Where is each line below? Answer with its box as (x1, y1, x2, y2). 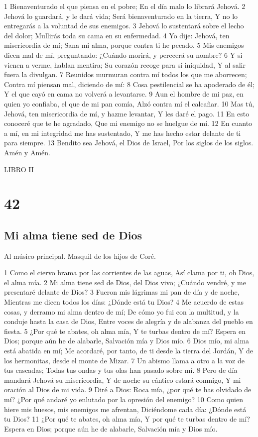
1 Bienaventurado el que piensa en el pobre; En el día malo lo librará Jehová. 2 (4, 1, 246, 11)
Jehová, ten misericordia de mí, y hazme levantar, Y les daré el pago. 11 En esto (4, 108, 250, 118)
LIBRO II (4, 164, 34, 174)
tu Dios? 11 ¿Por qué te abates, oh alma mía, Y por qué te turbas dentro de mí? (4, 414, 250, 424)
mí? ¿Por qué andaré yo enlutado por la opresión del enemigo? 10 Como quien (4, 394, 243, 404)
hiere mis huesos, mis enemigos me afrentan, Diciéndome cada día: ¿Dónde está (4, 404, 247, 414)
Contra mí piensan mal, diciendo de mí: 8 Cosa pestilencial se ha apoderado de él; (4, 79, 255, 89)
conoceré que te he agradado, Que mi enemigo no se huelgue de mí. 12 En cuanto (4, 118, 253, 128)
